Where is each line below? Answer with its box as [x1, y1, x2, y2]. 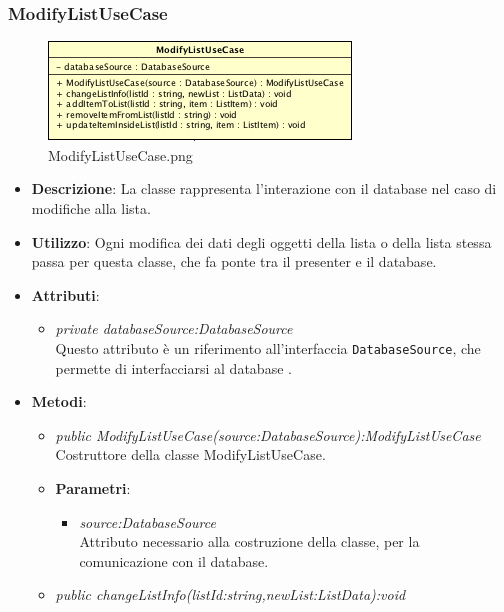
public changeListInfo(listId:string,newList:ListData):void [55, 584, 406, 605]
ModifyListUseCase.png [48, 144, 193, 165]
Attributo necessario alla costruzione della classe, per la [79, 531, 420, 552]
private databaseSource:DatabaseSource [55, 318, 293, 339]
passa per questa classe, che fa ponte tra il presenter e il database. [31, 251, 437, 272]
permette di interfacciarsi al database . [55, 357, 292, 378]
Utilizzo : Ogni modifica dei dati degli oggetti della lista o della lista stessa [31, 231, 492, 252]
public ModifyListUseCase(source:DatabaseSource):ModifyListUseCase [55, 424, 481, 445]
